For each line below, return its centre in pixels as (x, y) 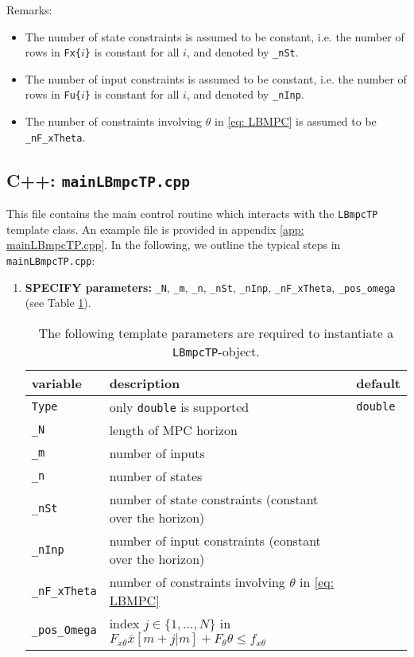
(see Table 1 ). (58, 303)
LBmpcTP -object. (216, 351)
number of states (156, 476)
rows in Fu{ (53, 94)
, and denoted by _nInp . (245, 94)
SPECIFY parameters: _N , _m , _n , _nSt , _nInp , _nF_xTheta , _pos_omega (210, 287)
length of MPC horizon (173, 430)
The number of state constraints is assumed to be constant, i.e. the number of (215, 36)
